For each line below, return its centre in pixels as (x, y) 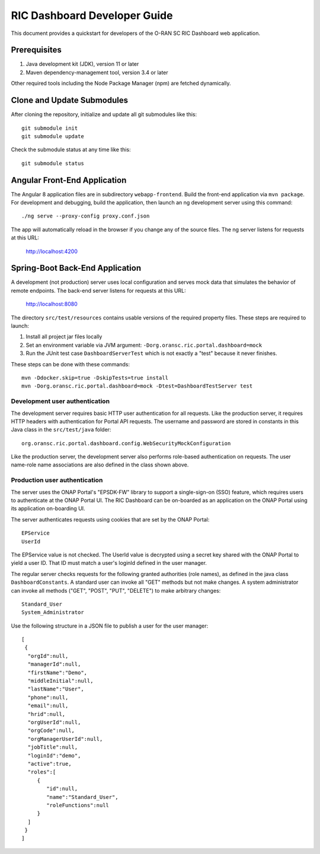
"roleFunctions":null (78, 805)
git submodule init (50, 128)
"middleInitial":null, (60, 681)
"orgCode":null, (51, 731)
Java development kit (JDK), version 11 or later (82, 64)
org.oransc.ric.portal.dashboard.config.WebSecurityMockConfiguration (126, 443)
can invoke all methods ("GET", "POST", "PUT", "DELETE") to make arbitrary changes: (116, 590)
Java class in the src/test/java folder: (61, 430)
